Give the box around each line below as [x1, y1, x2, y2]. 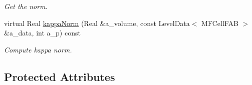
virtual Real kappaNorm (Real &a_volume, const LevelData [4, 17, 190, 28]
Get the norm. [4, 1, 48, 11]
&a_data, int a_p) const [4, 27, 81, 38]
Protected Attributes [4, 68, 115, 84]
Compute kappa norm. [4, 44, 72, 54]
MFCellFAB [201, 17, 238, 28]
